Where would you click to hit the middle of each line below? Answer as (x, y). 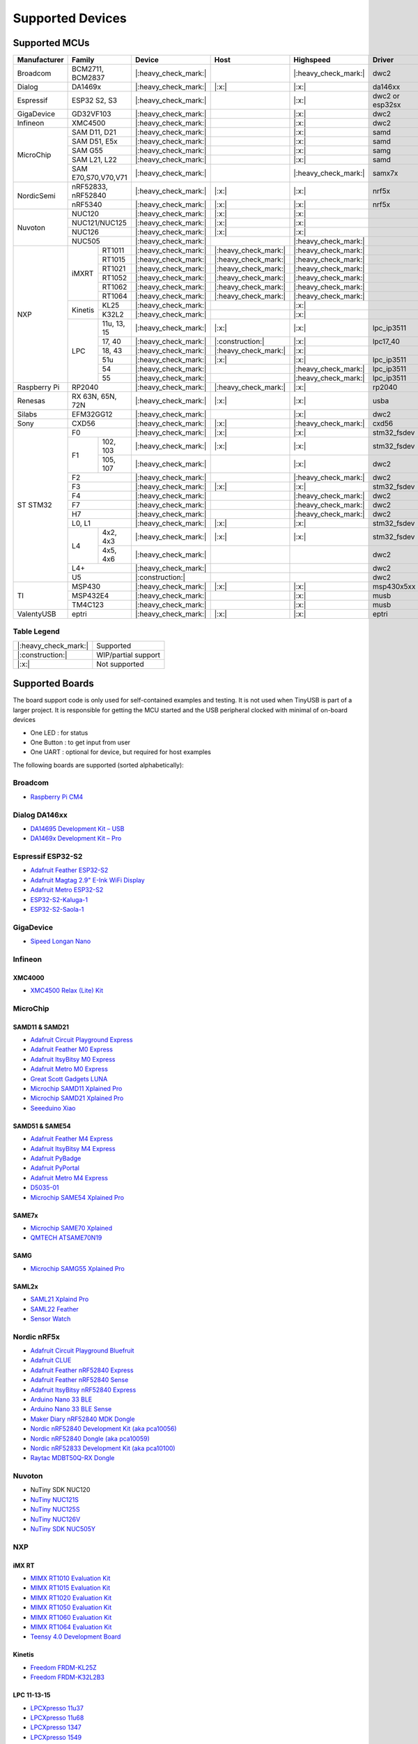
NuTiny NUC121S (55, 1499)
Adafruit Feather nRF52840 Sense (79, 1380)
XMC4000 (29, 977)
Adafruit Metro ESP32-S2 (67, 890)
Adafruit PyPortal (55, 1168)
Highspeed (312, 60)
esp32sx (387, 105)
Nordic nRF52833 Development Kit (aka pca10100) (103, 1448)
